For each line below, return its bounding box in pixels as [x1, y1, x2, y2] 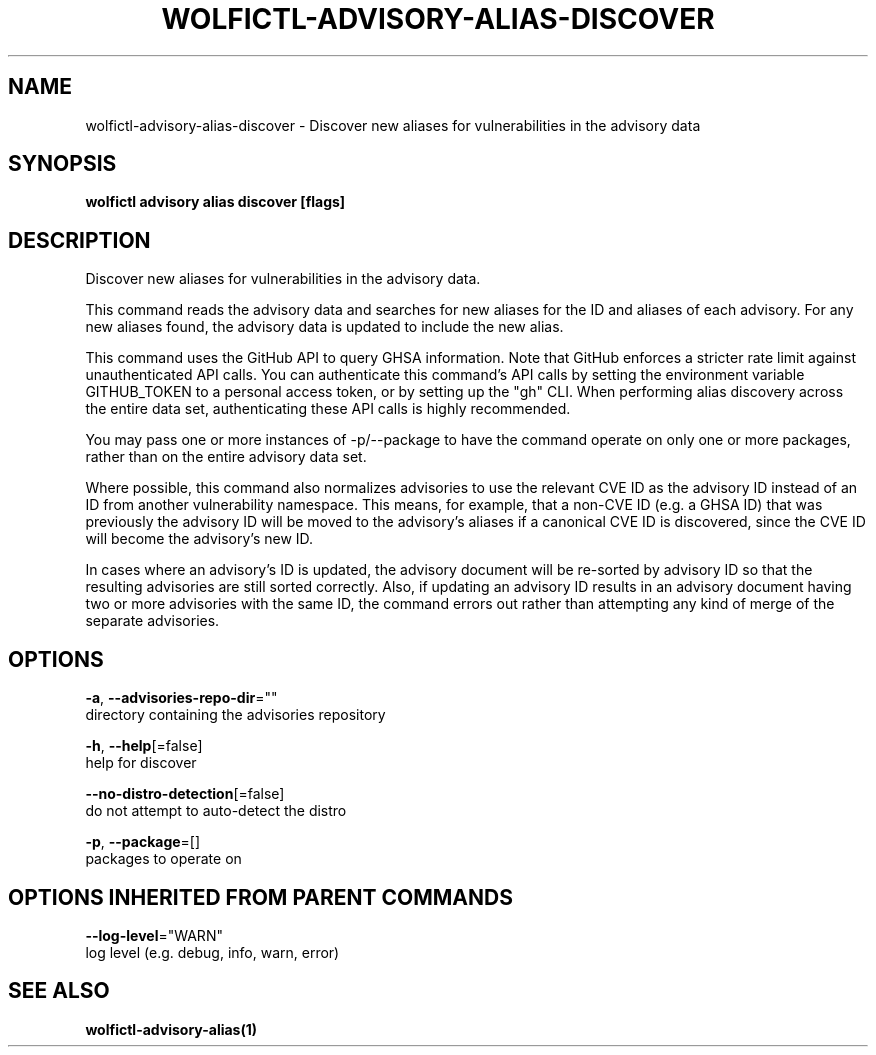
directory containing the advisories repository [85, 706, 386, 724]
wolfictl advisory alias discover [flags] [85, 193, 346, 211]
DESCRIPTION [8, 227, 151, 253]
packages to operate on [85, 850, 242, 868]
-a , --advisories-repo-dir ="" [85, 689, 278, 707]
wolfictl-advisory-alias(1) [85, 1020, 258, 1038]
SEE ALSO [8, 978, 110, 1004]
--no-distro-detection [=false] [85, 785, 285, 803]
